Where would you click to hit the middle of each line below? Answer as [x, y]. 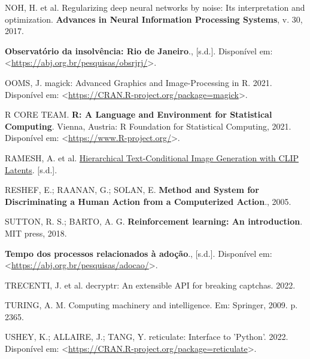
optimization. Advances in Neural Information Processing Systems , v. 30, [154, 19]
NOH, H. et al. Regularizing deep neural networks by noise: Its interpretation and [155, 7]
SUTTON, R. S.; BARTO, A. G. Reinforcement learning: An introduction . [154, 221]
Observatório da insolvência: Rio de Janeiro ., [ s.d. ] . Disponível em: [139, 50]
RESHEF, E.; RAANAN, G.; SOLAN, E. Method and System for [132, 190]
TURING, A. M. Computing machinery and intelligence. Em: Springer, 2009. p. [151, 305]
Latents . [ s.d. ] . [31, 169]
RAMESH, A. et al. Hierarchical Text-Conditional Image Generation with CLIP [152, 157]
